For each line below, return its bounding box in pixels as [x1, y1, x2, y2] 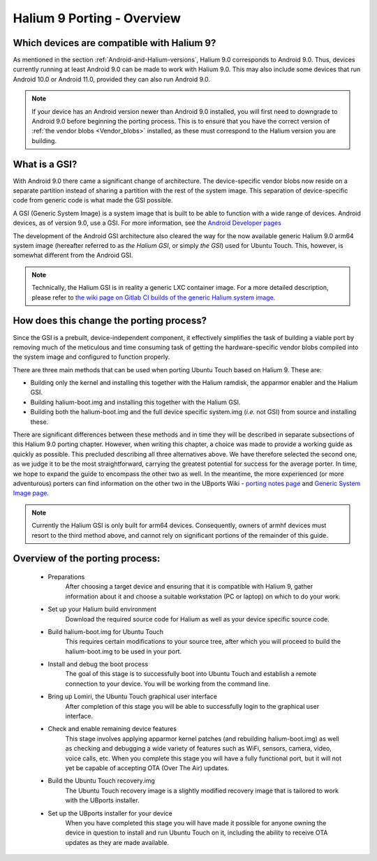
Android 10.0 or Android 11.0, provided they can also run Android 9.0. [13, 75, 211, 83]
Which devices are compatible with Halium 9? [13, 37, 216, 49]
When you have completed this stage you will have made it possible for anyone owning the [65, 818, 327, 827]
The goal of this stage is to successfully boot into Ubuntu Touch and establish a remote [65, 670, 317, 678]
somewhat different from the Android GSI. [13, 251, 133, 260]
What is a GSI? [13, 158, 77, 170]
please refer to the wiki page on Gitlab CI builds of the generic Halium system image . [31, 293, 276, 302]
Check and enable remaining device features [47, 725, 177, 733]
